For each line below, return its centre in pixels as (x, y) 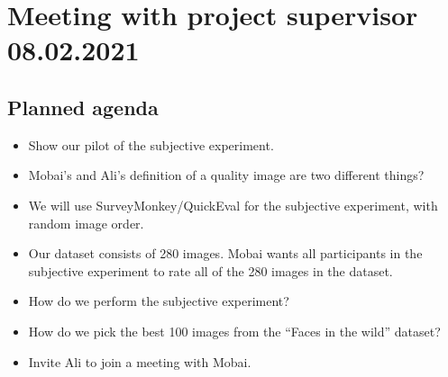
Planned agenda (83, 107)
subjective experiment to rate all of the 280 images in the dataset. (210, 270)
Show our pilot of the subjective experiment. (151, 144)
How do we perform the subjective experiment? (159, 301)
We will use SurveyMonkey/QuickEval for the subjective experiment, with (233, 205)
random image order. (86, 223)
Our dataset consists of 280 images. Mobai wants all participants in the (225, 253)
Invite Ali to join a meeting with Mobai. (140, 361)
